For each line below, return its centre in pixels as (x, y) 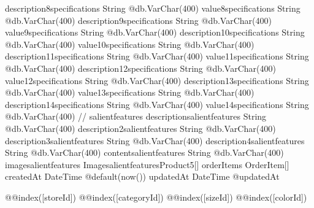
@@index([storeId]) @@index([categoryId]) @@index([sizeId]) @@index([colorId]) (156, 197)
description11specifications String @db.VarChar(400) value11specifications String (157, 56)
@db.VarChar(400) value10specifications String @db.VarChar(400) (130, 44)
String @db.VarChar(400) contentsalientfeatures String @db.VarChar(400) (144, 152)
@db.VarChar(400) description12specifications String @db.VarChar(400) (140, 68)
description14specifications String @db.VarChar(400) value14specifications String (157, 104)
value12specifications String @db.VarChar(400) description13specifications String (157, 80)
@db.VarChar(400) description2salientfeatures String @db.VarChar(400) (140, 128)
